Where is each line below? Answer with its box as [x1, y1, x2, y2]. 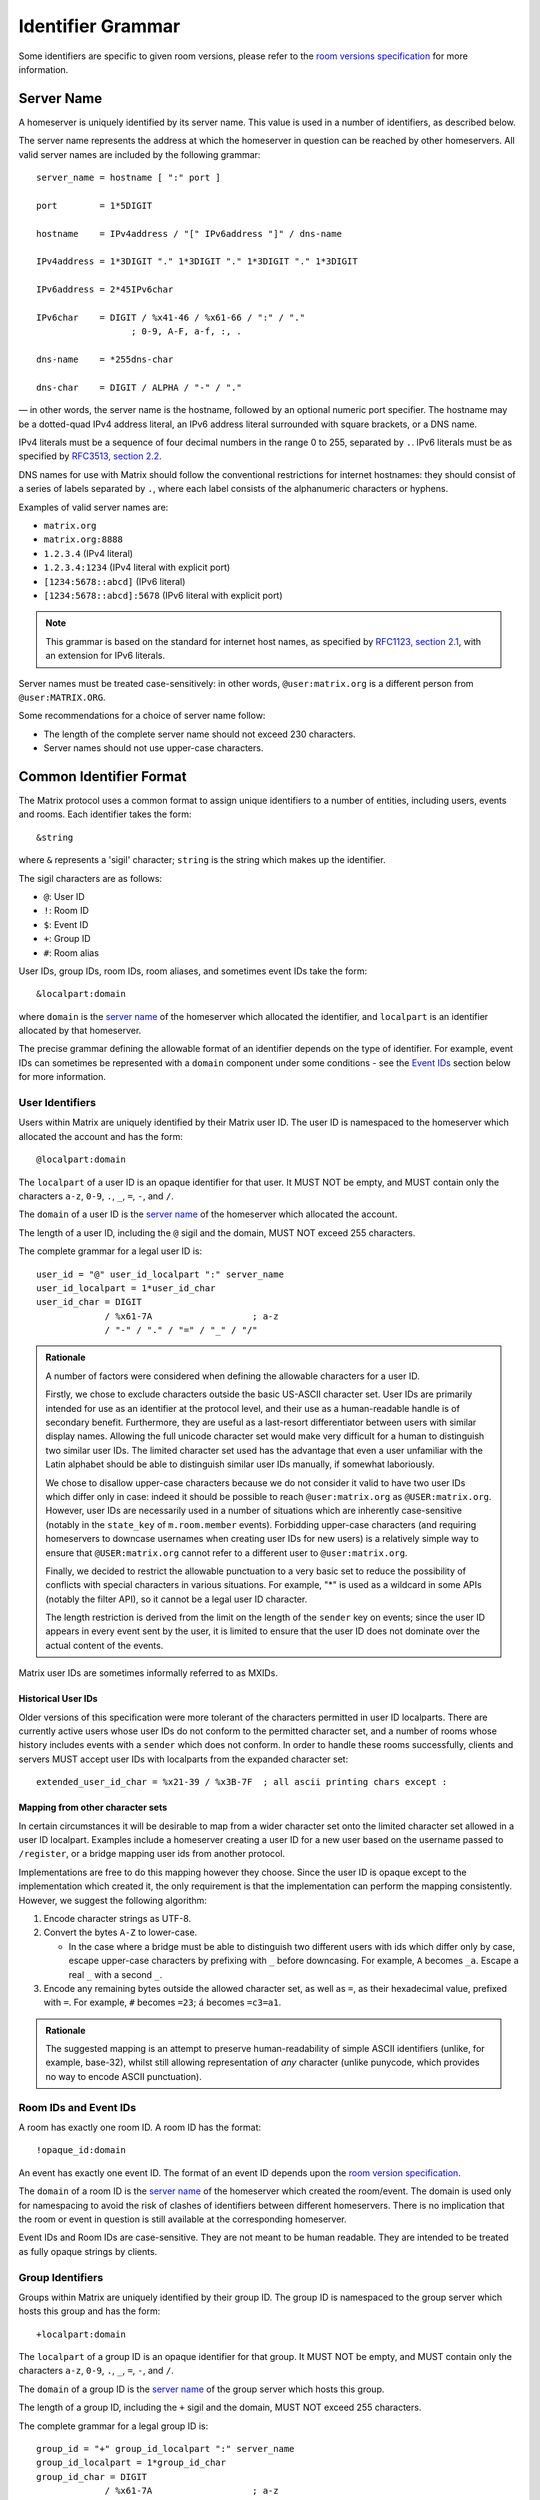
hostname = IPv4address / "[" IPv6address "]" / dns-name [36, 228, 342, 239]
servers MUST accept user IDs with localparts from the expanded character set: [18, 1753, 349, 1765]
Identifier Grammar [18, 15, 181, 37]
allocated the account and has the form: [18, 1130, 184, 1142]
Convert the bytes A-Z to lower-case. [43, 1926, 198, 1939]
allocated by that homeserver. [18, 1025, 142, 1037]
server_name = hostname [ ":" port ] [36, 172, 222, 184]
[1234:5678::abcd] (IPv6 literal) [43, 575, 186, 587]
